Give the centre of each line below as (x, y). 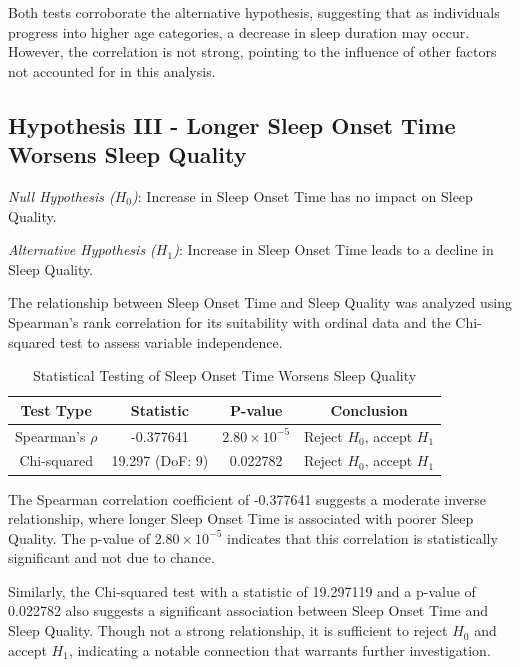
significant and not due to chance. (111, 557)
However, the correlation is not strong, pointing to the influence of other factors (252, 51)
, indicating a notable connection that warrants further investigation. (279, 649)
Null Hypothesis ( (61, 195)
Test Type (56, 409)
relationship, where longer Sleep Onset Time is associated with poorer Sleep (241, 518)
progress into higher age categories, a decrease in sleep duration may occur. (239, 31)
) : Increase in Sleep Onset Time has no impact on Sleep (302, 195)
